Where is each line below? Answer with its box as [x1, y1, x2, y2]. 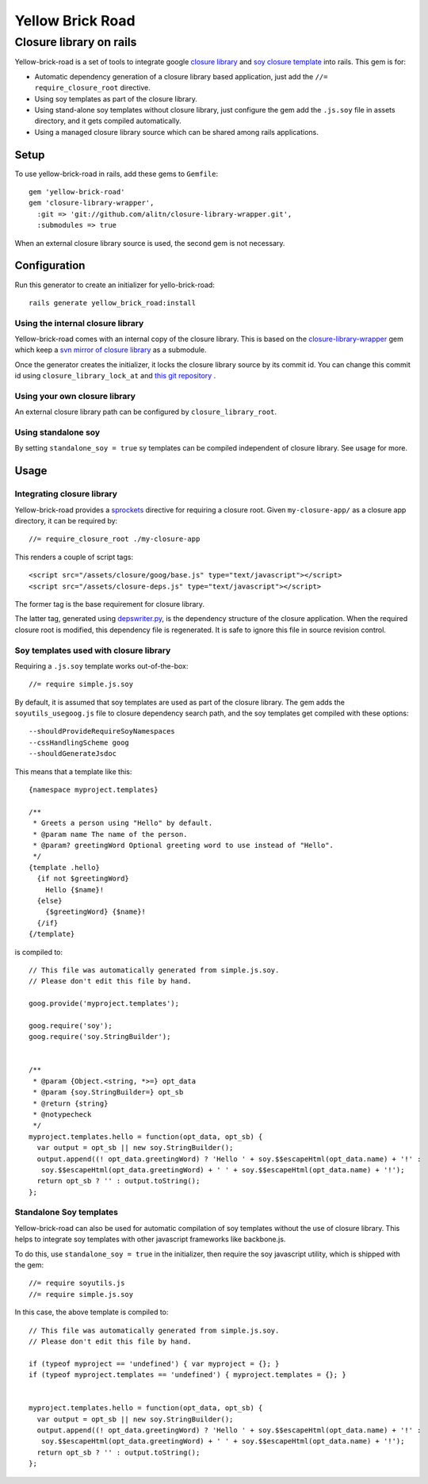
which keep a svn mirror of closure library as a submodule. [14, 345, 207, 355]
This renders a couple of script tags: [14, 552, 134, 562]
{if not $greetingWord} [36, 874, 130, 884]
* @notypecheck [32, 1110, 92, 1118]
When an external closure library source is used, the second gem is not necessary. [14, 238, 285, 247]
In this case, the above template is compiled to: [14, 1307, 169, 1317]
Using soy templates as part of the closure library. [34, 94, 198, 103]
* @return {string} [32, 1099, 109, 1108]
